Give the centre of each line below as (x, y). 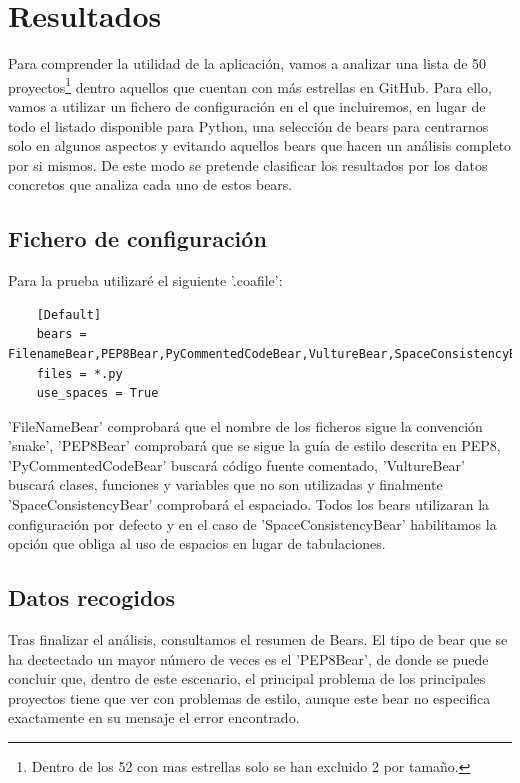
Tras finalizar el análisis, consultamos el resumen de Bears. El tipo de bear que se (258, 639)
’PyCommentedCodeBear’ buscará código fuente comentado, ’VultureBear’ (236, 464)
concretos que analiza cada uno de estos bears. (150, 184)
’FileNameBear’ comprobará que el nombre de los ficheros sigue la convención (245, 425)
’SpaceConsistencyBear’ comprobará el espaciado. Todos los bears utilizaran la (249, 504)
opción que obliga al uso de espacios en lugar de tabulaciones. (197, 543)
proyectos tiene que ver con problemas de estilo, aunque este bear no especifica (249, 697)
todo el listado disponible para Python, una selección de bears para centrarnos (248, 125)
